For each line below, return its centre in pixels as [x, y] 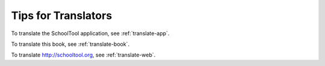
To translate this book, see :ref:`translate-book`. [70, 44]
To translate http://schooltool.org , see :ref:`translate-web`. [83, 55]
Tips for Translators [62, 15]
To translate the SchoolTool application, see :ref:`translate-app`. [90, 33]
